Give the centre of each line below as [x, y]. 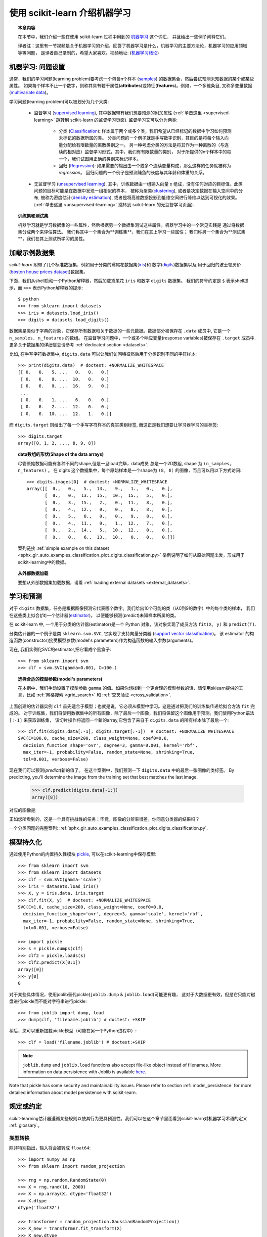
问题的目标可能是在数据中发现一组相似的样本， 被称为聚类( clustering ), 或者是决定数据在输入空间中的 [136, 191]
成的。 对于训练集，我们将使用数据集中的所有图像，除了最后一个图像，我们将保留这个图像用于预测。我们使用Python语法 [132, 713]
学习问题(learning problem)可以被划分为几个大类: [59, 101]
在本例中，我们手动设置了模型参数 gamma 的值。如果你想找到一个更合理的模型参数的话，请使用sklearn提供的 [129, 688]
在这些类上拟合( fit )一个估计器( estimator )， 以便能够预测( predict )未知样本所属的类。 [94, 615]
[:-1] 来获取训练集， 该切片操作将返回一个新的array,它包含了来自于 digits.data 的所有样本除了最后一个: [119, 720]
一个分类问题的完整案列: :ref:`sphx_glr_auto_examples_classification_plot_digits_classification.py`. [109, 828]
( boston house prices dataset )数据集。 [48, 272]
